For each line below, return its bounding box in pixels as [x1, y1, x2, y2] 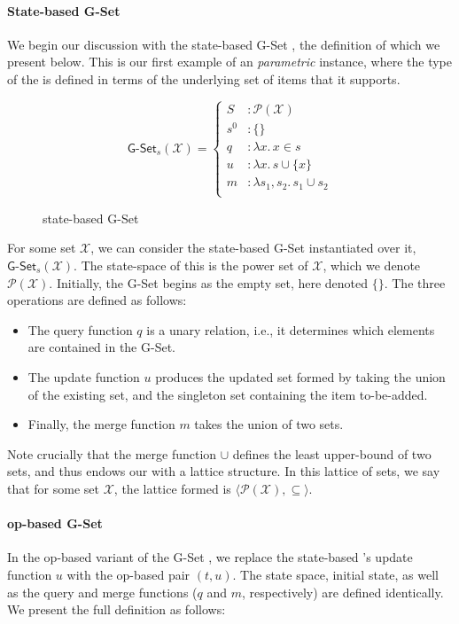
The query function [27, 320, 133, 339]
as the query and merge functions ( [7, 582, 198, 601]
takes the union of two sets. [194, 415, 344, 433]
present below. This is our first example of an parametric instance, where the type [7, 52, 452, 71]
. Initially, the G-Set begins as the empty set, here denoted [49, 273, 369, 292]
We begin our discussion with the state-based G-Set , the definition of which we [7, 35, 440, 53]
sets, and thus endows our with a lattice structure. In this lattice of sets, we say [7, 462, 440, 480]
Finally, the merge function [27, 415, 175, 433]
